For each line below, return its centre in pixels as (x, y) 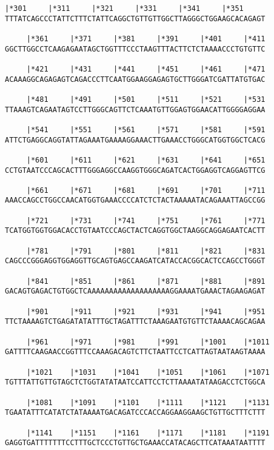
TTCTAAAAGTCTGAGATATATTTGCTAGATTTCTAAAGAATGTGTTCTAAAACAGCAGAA (135, 322)
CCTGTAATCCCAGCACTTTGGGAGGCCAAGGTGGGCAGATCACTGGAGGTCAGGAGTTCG (135, 170)
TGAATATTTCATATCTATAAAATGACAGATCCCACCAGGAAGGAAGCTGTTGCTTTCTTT (135, 413)
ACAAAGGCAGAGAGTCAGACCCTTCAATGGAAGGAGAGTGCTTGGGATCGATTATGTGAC (135, 79)
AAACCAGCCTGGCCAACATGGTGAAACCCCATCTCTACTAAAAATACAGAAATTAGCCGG (135, 200)
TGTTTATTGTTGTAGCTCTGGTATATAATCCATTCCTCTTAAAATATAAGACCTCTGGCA (135, 382)
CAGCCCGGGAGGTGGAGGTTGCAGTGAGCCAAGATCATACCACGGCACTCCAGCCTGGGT (135, 261)
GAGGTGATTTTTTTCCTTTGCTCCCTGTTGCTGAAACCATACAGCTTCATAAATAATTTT (135, 443)
